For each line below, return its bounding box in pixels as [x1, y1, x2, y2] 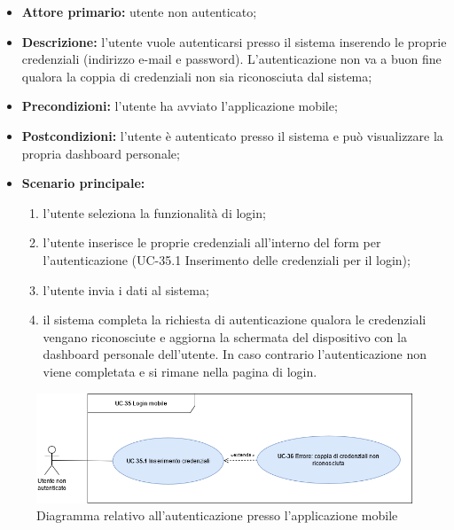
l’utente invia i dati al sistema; [43, 280, 209, 299]
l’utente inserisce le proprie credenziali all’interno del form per [43, 233, 381, 252]
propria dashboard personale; [21, 144, 180, 162]
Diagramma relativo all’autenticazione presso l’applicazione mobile [36, 506, 398, 525]
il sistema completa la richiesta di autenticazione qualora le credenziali [43, 310, 427, 329]
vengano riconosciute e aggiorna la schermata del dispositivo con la [43, 327, 407, 346]
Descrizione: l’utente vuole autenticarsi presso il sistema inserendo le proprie [21, 32, 447, 51]
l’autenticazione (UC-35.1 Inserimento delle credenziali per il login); [43, 250, 411, 269]
